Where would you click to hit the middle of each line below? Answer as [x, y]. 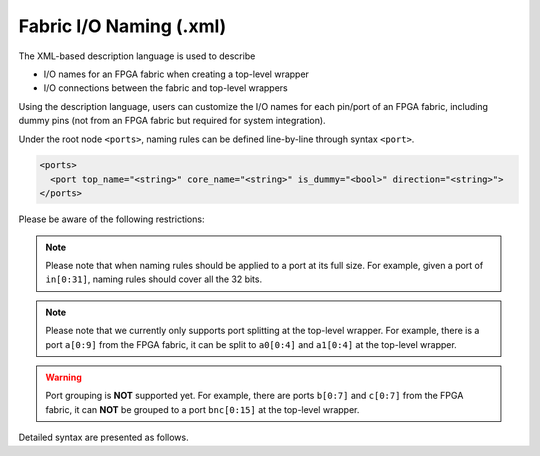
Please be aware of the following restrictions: [111, 219]
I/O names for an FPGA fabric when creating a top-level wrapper [176, 74]
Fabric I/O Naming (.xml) [122, 26]
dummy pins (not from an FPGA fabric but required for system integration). [172, 121]
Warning [63, 377]
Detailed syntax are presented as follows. [103, 437]
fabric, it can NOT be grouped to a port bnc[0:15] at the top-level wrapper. [202, 409]
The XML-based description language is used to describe [137, 56]
